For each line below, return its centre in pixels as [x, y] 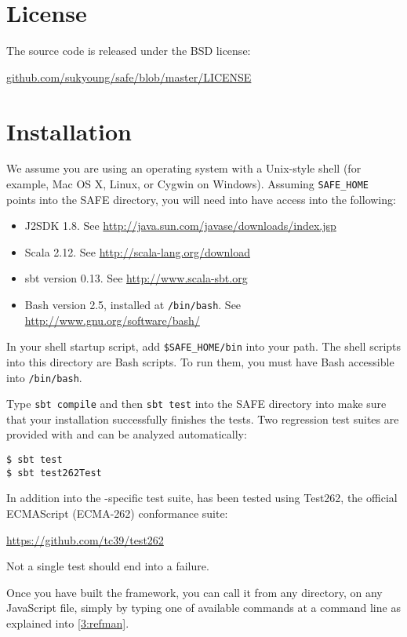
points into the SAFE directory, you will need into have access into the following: [201, 199]
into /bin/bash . [44, 377]
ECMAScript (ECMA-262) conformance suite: [117, 513]
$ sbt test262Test [54, 473]
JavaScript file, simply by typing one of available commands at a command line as [203, 608]
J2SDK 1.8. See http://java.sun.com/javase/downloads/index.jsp [180, 226]
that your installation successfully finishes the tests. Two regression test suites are [203, 419]
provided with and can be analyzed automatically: [127, 434]
